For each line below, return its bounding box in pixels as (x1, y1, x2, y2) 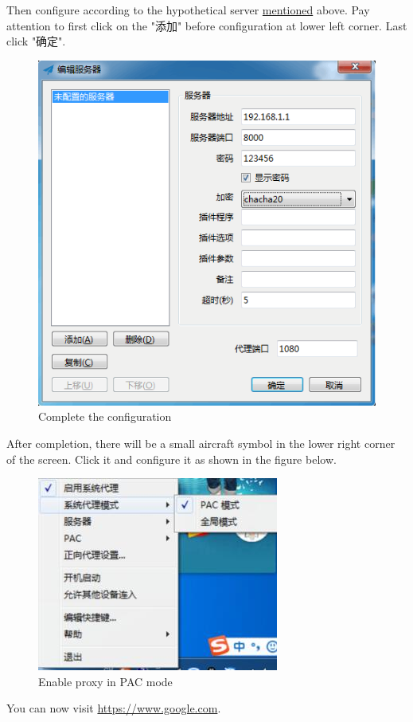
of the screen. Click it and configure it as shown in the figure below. (6, 450, 337, 467)
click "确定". (6, 33, 66, 49)
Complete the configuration (38, 408, 172, 425)
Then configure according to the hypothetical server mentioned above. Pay (6, 2, 370, 18)
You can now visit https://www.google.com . (6, 700, 221, 716)
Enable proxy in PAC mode (38, 673, 173, 689)
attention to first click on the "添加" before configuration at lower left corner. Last (6, 17, 407, 33)
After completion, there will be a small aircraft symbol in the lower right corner (6, 434, 395, 451)
